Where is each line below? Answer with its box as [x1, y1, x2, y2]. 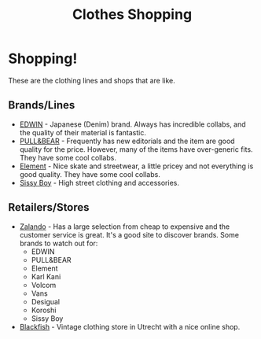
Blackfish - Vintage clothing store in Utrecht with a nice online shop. [19, 322, 241, 331]
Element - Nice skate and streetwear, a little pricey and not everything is [19, 161, 254, 171]
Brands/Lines [8, 98, 75, 112]
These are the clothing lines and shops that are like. [8, 76, 175, 85]
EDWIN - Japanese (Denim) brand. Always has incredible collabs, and [19, 120, 246, 129]
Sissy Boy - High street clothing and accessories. [19, 178, 179, 187]
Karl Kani [31, 271, 61, 281]
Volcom [31, 280, 57, 289]
